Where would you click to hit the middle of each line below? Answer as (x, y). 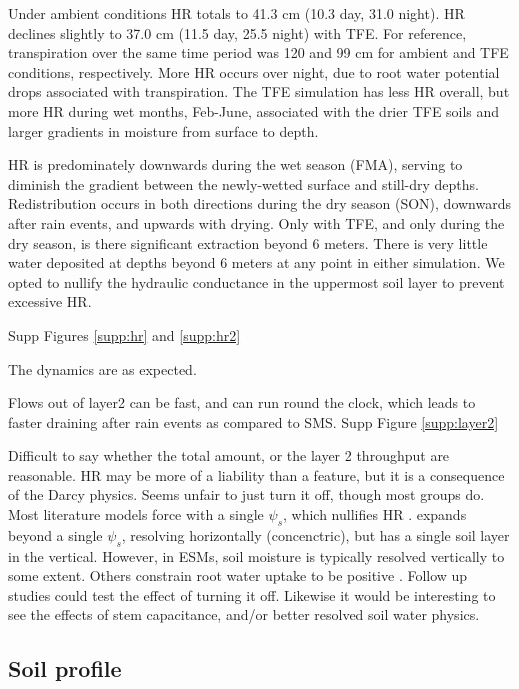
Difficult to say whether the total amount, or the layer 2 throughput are (229, 455)
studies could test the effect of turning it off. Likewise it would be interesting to (252, 594)
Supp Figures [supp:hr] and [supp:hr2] (124, 334)
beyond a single (55, 534)
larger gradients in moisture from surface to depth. (163, 130)
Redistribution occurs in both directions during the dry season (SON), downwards (260, 203)
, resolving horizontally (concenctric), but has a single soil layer (315, 534)
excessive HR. (50, 301)
